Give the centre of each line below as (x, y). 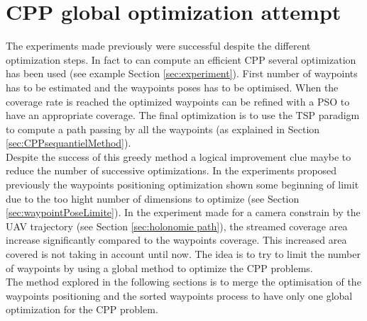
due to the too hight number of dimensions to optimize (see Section (153, 198)
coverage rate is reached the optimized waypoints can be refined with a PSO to (178, 101)
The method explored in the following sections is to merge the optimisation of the (183, 282)
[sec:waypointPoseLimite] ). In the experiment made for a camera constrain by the (183, 212)
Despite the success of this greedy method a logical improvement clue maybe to (179, 156)
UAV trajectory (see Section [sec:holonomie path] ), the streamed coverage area (177, 226)
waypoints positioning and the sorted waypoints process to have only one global (179, 295)
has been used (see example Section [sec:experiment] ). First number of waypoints (182, 73)
